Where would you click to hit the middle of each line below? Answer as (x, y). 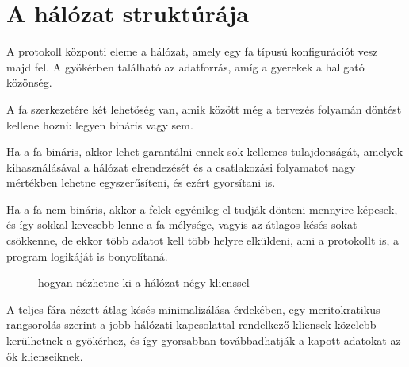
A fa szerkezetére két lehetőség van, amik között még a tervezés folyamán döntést (204, 108)
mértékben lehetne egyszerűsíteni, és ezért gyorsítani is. (141, 182)
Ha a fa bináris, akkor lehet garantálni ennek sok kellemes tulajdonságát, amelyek (205, 151)
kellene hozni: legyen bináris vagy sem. (100, 124)
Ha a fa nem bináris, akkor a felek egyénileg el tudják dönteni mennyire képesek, (202, 209)
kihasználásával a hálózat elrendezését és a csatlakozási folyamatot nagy (181, 166)
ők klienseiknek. (45, 355)
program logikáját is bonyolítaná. (87, 255)
